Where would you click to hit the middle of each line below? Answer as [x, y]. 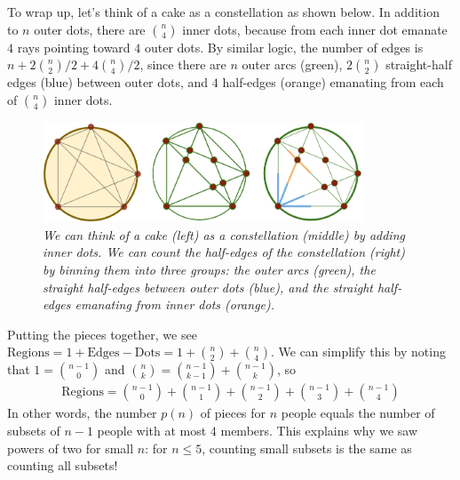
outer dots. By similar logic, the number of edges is [284, 47]
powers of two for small [71, 448]
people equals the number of [358, 413]
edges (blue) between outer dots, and [108, 82]
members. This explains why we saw [319, 430]
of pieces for [233, 413]
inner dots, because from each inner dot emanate [315, 29]
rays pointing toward [74, 47]
